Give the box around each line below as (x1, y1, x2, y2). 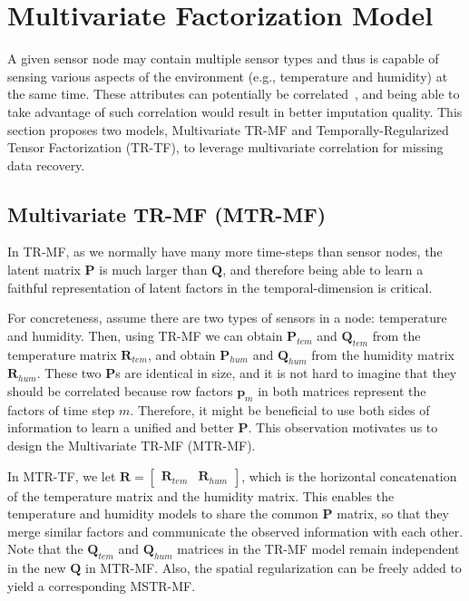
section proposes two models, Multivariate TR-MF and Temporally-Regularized (7, 120, 449, 139)
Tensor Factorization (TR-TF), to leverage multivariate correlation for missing (7, 138, 444, 157)
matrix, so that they (337, 504, 450, 523)
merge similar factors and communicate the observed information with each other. (7, 521, 464, 540)
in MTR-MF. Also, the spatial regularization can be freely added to (84, 558, 462, 577)
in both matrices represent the (258, 382, 426, 401)
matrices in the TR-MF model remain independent (177, 539, 460, 558)
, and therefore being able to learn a (222, 260, 424, 279)
